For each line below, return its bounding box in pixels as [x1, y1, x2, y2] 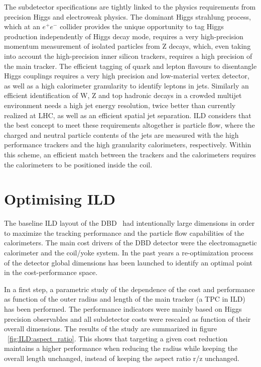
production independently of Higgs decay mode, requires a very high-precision [4, 31, 243, 41]
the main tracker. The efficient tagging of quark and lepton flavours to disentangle [4, 60, 257, 71]
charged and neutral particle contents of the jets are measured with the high [4, 129, 239, 140]
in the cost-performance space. [4, 267, 98, 278]
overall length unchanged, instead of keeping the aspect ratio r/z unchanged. [4, 352, 239, 363]
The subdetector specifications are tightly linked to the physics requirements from [4, 2, 256, 12]
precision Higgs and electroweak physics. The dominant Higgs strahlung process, [4, 11, 251, 22]
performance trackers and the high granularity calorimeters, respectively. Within [4, 139, 251, 150]
